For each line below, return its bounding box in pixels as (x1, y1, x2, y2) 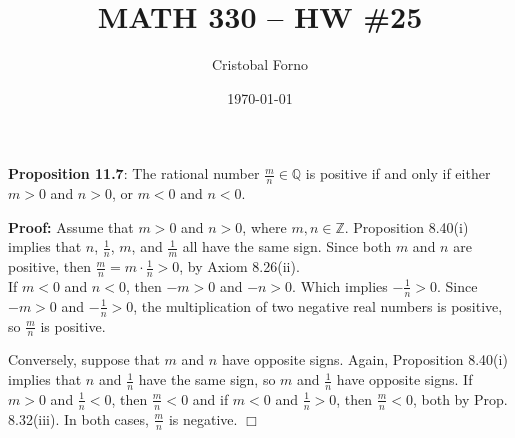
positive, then (8, 256, 91, 277)
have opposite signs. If (336, 369, 473, 390)
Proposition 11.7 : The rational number (8, 163, 260, 184)
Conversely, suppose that (8, 349, 160, 370)
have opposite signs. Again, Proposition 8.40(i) (221, 349, 508, 370)
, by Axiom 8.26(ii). (179, 256, 300, 277)
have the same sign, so (138, 369, 276, 390)
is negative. (168, 408, 238, 429)
